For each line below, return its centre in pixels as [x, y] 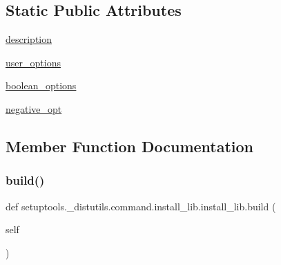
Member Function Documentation [130, 146]
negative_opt [34, 108]
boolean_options [41, 85]
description [29, 39]
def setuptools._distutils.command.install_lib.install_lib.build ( [141, 206]
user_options [33, 62]
